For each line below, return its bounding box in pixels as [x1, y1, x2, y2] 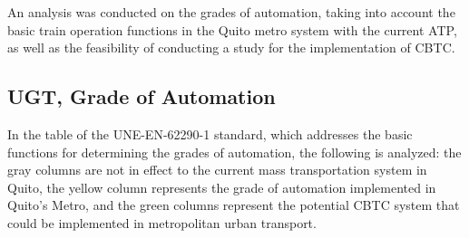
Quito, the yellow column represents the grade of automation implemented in [7, 177, 436, 196]
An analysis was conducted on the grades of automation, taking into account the [7, 3, 455, 21]
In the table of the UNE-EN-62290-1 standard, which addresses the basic [7, 124, 413, 143]
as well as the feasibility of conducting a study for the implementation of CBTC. [7, 38, 455, 57]
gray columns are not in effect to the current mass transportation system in [7, 160, 427, 179]
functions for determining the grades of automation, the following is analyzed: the [7, 142, 462, 161]
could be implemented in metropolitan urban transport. [7, 213, 317, 232]
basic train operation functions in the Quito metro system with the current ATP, [7, 20, 457, 39]
